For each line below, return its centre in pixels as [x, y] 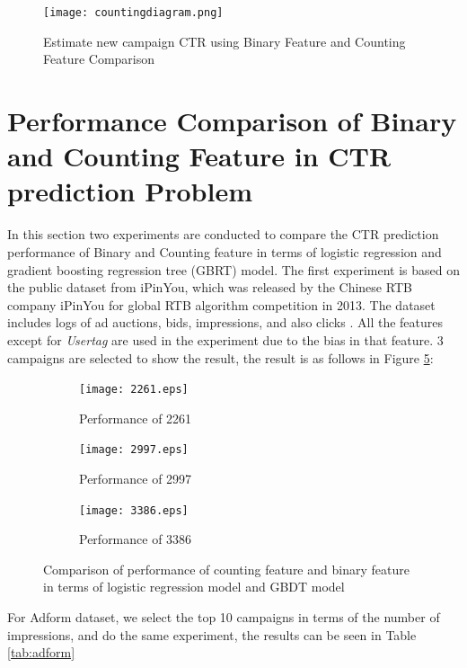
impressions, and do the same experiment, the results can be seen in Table [212, 634]
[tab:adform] [41, 652]
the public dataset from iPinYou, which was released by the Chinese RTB [210, 287]
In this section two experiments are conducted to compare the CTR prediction [223, 234]
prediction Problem [130, 191]
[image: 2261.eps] [134, 390]
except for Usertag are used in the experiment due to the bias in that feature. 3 [225, 339]
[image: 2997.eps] [134, 450]
